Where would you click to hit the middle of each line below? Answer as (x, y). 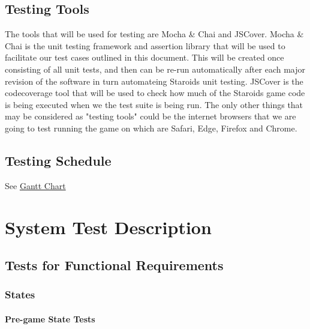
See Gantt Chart (35, 185)
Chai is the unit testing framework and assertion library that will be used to (145, 45)
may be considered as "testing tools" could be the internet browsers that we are (151, 116)
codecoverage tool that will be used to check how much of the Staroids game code (155, 93)
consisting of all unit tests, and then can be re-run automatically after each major (155, 69)
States (20, 294)
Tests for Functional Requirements (114, 265)
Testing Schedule (58, 160)
